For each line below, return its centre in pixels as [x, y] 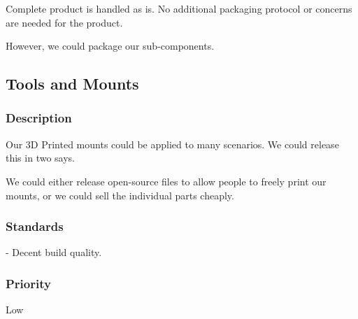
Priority [28, 283]
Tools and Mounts [72, 84]
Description [39, 118]
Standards [35, 226]
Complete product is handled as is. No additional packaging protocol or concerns [179, 8]
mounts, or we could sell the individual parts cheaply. [120, 195]
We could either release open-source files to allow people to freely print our [166, 181]
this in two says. [40, 158]
